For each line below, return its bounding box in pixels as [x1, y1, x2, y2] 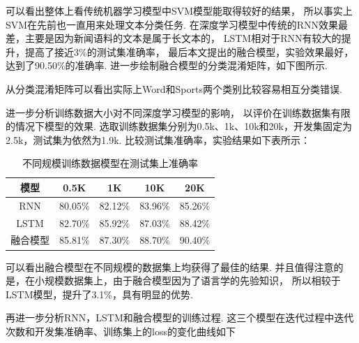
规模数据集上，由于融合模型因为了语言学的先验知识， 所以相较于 [44, 273, 341, 288]
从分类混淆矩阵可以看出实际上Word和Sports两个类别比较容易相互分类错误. [6, 81, 342, 96]
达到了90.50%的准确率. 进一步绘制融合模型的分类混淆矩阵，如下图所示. [6, 58, 328, 73]
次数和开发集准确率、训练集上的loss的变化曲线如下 [6, 323, 236, 338]
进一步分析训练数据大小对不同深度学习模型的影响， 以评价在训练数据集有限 [6, 105, 351, 119]
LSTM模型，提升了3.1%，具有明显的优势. [6, 286, 193, 301]
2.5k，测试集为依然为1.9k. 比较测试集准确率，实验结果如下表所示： [6, 132, 311, 147]
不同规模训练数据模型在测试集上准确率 [22, 156, 199, 170]
